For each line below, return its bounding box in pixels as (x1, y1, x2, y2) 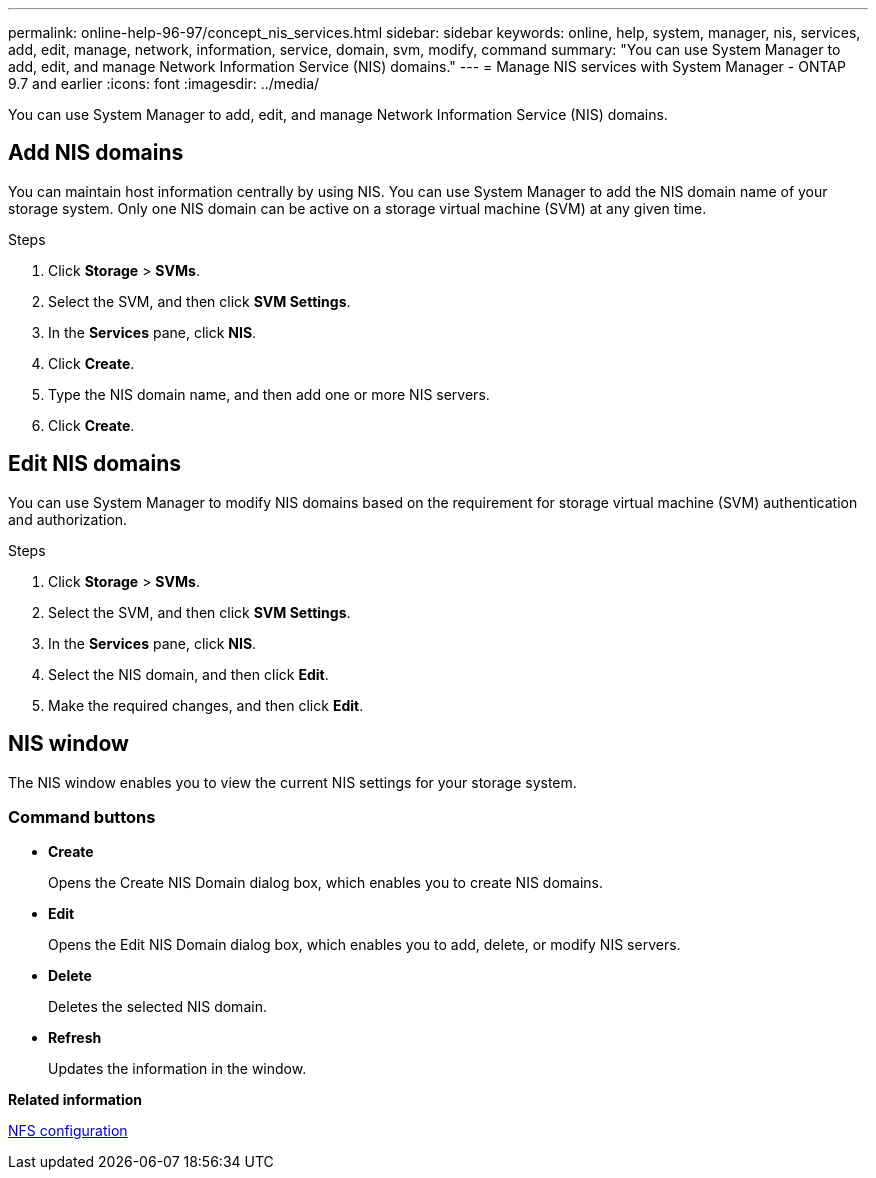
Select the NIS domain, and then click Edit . (48, 665, 329, 683)
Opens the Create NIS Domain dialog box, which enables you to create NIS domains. (48, 874, 604, 892)
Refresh (48, 1029, 102, 1047)
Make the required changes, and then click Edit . (48, 696, 364, 714)
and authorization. (8, 510, 128, 528)
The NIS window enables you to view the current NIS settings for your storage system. (8, 773, 577, 791)
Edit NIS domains (8, 451, 181, 477)
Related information (8, 1091, 143, 1109)
